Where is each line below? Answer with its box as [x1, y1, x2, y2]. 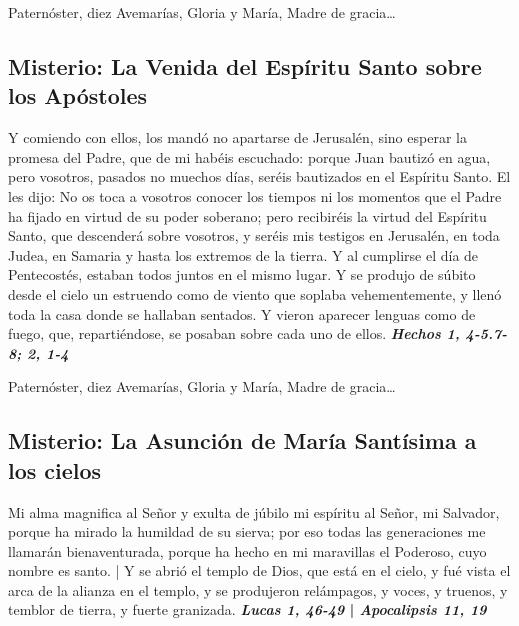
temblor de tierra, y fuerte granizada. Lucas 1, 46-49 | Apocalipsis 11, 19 [8, 599, 487, 620]
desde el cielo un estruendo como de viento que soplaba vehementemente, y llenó [8, 283, 502, 304]
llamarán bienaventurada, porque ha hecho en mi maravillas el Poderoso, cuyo [8, 540, 487, 561]
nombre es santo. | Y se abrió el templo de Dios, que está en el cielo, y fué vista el [8, 560, 511, 581]
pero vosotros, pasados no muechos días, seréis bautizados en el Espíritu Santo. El [8, 166, 511, 187]
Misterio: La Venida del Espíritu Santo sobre [8, 50, 482, 81]
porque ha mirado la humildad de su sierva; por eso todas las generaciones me [8, 521, 486, 542]
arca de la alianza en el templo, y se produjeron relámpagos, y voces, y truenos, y [8, 579, 508, 600]
